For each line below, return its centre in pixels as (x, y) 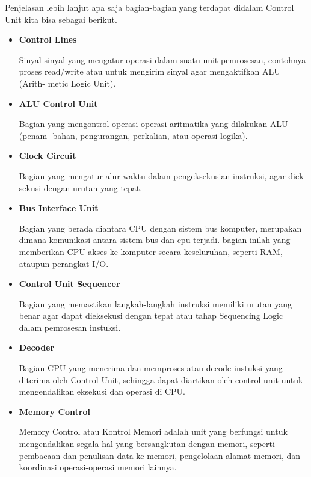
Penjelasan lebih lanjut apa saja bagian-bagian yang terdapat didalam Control (149, 7)
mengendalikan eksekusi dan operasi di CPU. (102, 391)
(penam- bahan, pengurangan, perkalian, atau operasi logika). (133, 135)
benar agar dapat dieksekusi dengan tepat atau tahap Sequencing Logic (151, 315)
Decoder (37, 347)
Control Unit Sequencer (69, 284)
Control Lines (48, 39)
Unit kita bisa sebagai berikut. (61, 19)
